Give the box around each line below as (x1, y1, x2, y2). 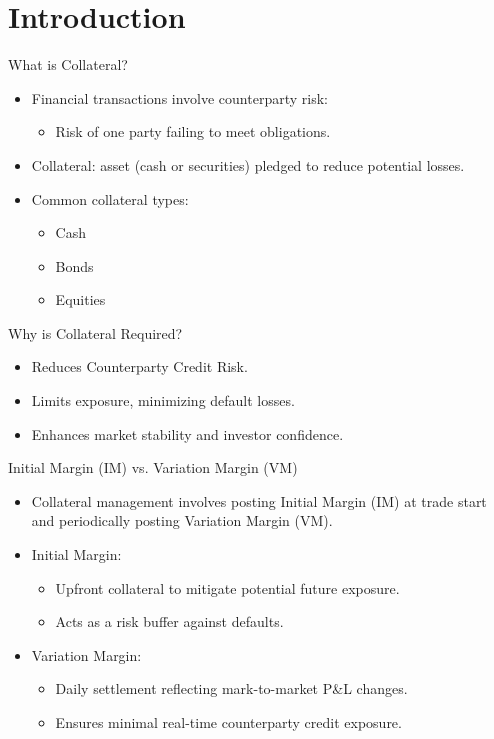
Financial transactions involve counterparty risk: (31, 87, 328, 108)
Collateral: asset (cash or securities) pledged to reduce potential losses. (31, 154, 465, 175)
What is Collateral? (8, 54, 128, 75)
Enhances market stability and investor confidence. (31, 423, 344, 444)
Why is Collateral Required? (8, 322, 183, 343)
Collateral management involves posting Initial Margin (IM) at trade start (31, 490, 487, 511)
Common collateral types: (31, 188, 189, 209)
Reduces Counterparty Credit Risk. (31, 356, 248, 377)
